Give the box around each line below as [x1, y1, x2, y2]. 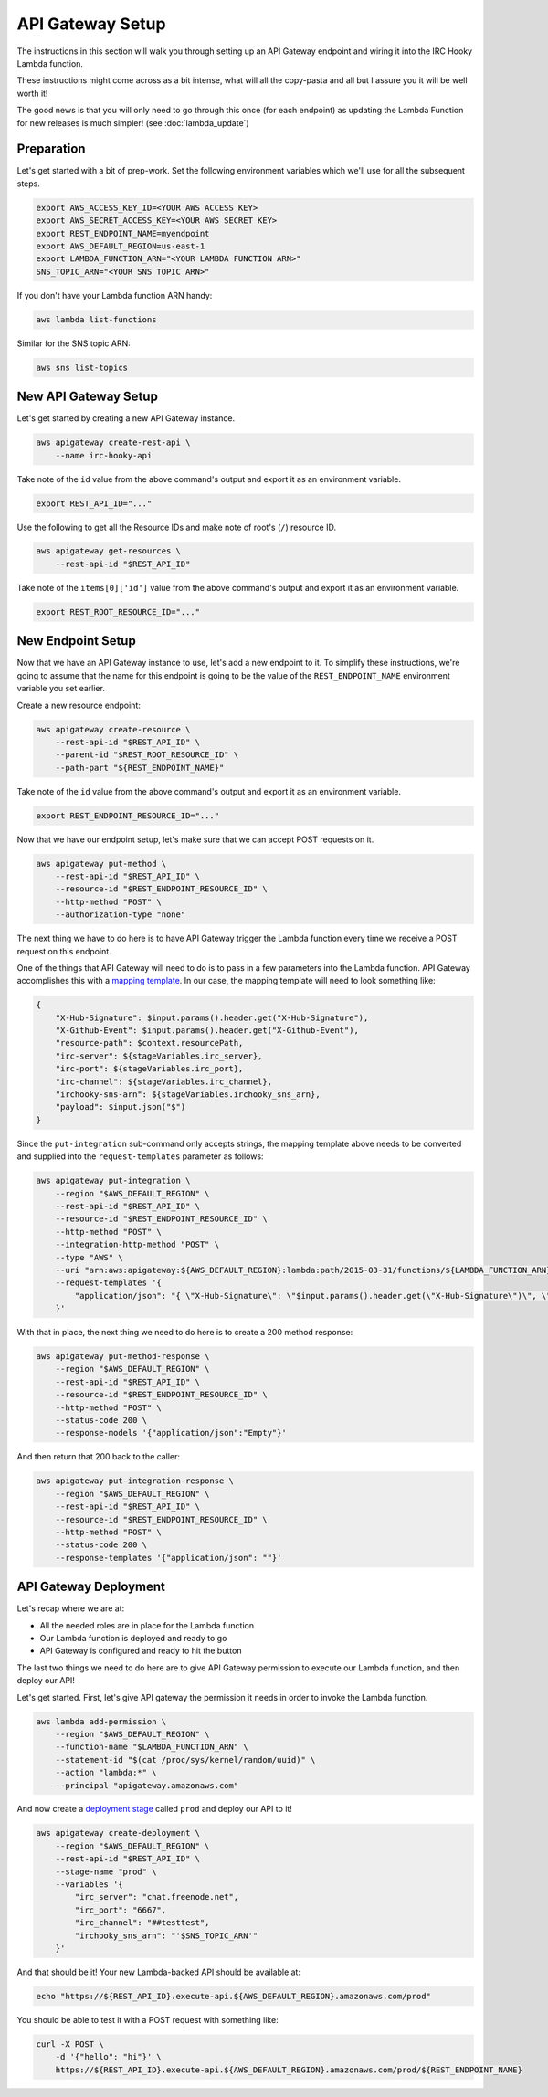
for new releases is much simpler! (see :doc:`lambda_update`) [16, 117, 250, 128]
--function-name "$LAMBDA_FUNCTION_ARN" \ [55, 1742, 248, 1753]
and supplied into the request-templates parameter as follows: [16, 1151, 264, 1162]
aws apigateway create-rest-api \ [36, 437, 191, 448]
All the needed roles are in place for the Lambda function [39, 1619, 255, 1630]
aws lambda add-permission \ [36, 1716, 167, 1726]
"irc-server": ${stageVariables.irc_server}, [55, 1050, 263, 1061]
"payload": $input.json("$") [55, 1101, 186, 1112]
